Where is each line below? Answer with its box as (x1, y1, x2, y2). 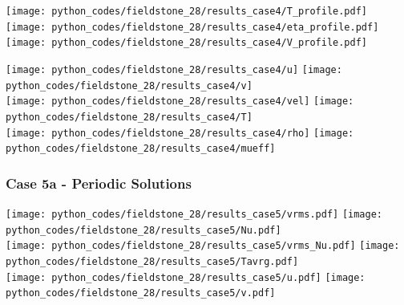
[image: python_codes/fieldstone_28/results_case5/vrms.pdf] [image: (6, 209, 383, 221)
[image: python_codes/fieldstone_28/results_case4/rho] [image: (6, 127, 354, 139)
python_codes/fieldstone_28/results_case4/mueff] (6, 143, 276, 155)
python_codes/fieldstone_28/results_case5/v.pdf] (6, 287, 276, 299)
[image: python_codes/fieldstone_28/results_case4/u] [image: (6, 63, 342, 75)
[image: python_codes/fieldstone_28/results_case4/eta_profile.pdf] (6, 21, 379, 33)
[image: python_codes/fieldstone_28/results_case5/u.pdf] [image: (6, 271, 366, 283)
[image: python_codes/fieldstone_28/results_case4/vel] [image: (6, 96, 354, 108)
